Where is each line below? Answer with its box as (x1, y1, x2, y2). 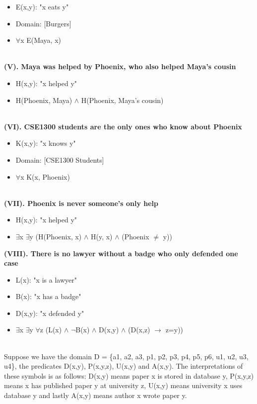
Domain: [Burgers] (15, 18, 71, 28)
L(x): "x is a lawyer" (15, 274, 77, 285)
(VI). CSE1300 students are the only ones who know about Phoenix (4, 121, 242, 131)
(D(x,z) (128, 324, 150, 335)
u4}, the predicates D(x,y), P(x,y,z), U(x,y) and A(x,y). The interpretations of (4, 361, 243, 371)
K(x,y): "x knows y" (15, 138, 76, 148)
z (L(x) (40, 324, 62, 335)
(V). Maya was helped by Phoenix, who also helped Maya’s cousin (4, 61, 236, 72)
